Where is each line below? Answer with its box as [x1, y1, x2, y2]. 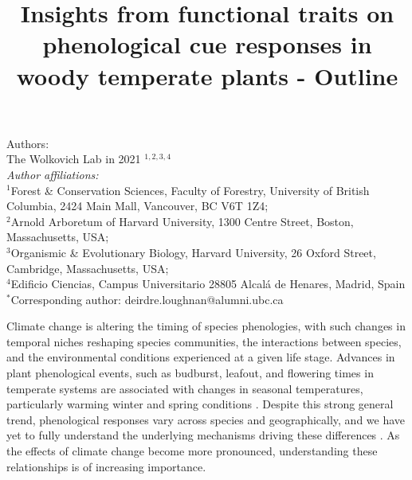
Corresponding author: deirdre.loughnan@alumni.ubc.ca [10, 291, 284, 307]
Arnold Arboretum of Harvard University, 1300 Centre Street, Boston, [10, 213, 354, 229]
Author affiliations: [6, 166, 99, 182]
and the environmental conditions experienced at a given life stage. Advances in [6, 349, 395, 365]
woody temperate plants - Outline [16, 59, 398, 92]
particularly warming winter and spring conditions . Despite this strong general [6, 396, 394, 412]
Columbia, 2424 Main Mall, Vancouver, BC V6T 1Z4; [6, 197, 269, 214]
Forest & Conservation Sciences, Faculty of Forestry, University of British [10, 181, 370, 198]
